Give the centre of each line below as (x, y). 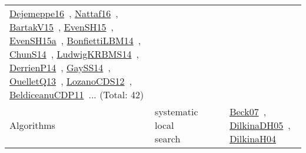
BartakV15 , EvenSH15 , (62, 27)
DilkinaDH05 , (260, 125)
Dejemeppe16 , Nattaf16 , (64, 13)
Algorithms (32, 125)
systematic (177, 112)
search (168, 139)
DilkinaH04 (253, 139)
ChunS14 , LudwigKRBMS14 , (74, 54)
